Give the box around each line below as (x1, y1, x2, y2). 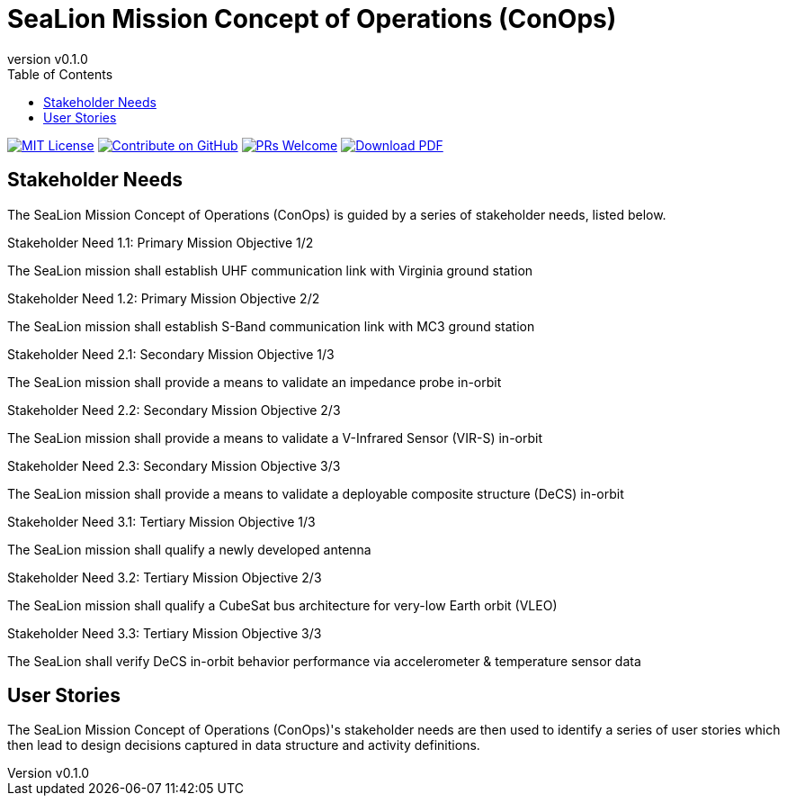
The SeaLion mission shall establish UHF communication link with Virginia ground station (7, 262, 533, 278)
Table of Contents (7, 66, 113, 82)
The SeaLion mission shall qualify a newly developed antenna (7, 541, 371, 557)
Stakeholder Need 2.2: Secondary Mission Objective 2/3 (7, 401, 341, 418)
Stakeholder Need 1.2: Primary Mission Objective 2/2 (7, 290, 320, 306)
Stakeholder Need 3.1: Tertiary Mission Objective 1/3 (7, 513, 316, 529)
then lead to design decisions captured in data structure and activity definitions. (7, 737, 480, 753)
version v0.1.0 (7, 50, 88, 67)
